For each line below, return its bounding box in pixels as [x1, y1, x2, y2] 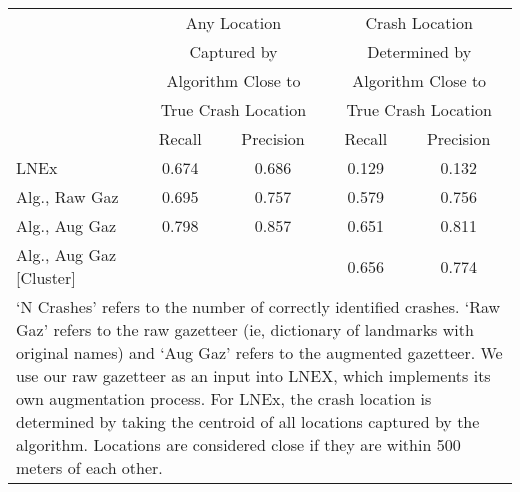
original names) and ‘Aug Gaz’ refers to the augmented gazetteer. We [16, 341, 503, 364]
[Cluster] [16, 266, 76, 289]
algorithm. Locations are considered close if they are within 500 [16, 433, 461, 456]
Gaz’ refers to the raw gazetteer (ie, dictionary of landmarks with [16, 318, 474, 341]
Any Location [185, 11, 282, 34]
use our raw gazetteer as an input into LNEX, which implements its [16, 364, 491, 387]
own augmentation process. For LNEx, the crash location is [16, 387, 432, 410]
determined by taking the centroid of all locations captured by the [16, 410, 480, 433]
